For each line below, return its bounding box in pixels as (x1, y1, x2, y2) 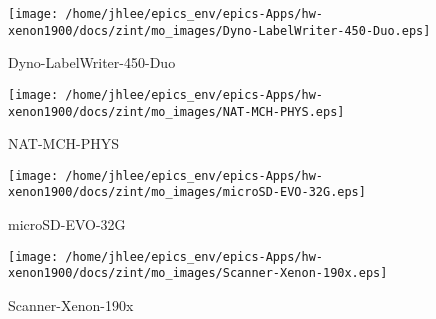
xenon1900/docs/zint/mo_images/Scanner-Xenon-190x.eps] (8, 266, 388, 281)
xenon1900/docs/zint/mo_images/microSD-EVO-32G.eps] (8, 185, 366, 200)
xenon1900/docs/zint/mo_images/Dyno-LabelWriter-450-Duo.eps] (8, 23, 431, 38)
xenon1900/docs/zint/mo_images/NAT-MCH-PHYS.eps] (8, 104, 345, 119)
